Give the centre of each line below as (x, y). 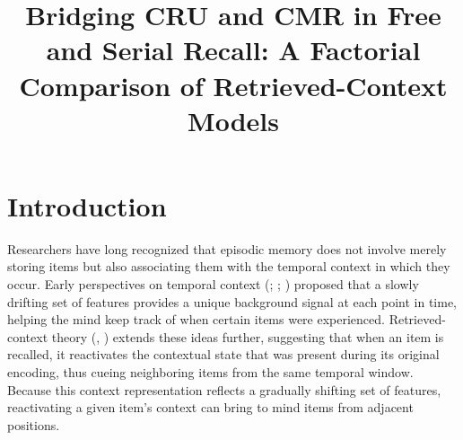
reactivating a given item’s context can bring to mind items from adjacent (210, 407)
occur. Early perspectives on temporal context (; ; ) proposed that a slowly (213, 284)
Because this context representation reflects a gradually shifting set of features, (224, 389)
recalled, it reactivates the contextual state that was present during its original (223, 354)
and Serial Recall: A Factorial (233, 50)
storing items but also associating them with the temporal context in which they (229, 266)
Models (233, 120)
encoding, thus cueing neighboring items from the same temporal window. (210, 372)
